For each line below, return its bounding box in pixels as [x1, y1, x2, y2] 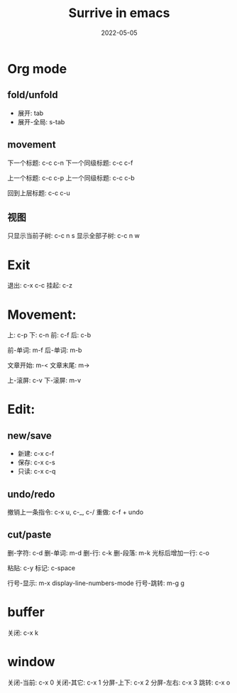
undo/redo [7, 488, 55, 500]
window [7, 654, 55, 670]
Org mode [7, 60, 67, 77]
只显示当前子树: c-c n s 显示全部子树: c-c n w [7, 231, 140, 240]
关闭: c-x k [7, 628, 39, 637]
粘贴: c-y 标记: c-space [7, 563, 76, 572]
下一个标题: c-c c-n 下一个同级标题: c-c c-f [7, 158, 133, 167]
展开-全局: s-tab [17, 117, 65, 126]
